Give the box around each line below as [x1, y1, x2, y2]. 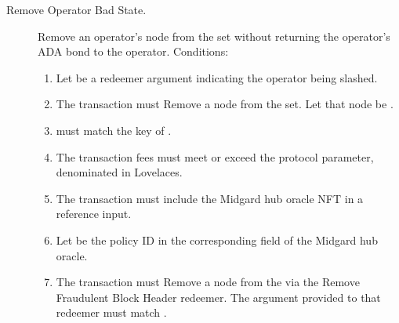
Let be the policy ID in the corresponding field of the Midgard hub [56, 231, 378, 248]
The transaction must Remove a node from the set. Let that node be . [56, 96, 394, 112]
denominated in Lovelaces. [56, 164, 183, 180]
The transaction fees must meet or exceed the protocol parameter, [56, 148, 374, 165]
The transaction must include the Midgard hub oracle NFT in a [56, 190, 364, 206]
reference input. [56, 205, 132, 222]
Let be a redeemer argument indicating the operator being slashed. [56, 69, 378, 85]
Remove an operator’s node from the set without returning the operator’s [38, 27, 390, 44]
